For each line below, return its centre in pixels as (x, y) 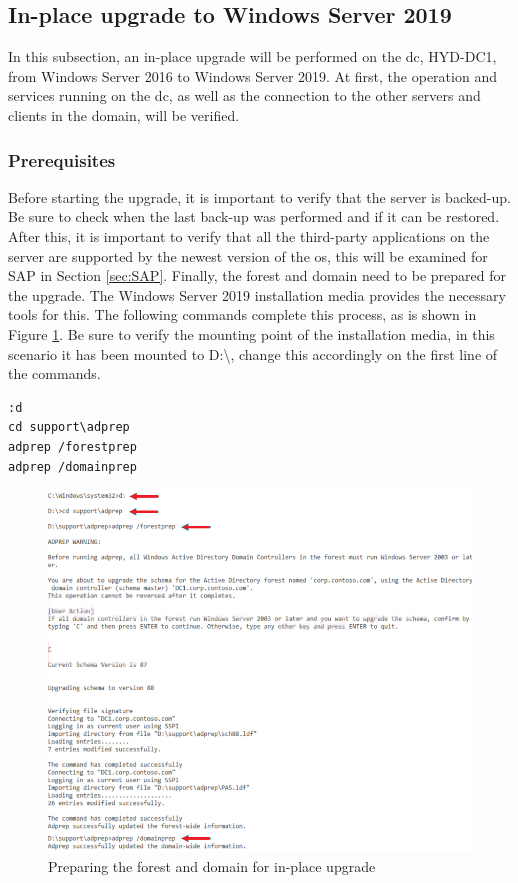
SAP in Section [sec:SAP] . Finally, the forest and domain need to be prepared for (257, 275)
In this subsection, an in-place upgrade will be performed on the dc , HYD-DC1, (252, 56)
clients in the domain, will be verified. (124, 114)
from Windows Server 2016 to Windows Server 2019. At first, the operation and (252, 75)
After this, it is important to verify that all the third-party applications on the (249, 235)
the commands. (54, 373)
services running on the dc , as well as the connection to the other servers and (244, 95)
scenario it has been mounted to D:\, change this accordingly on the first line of (253, 353)
